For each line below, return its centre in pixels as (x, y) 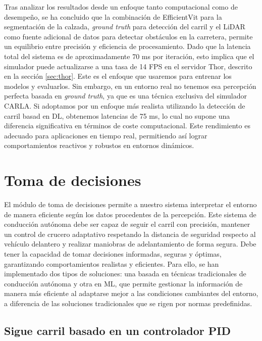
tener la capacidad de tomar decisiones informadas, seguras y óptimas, (113, 254)
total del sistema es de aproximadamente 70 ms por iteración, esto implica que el (129, 56)
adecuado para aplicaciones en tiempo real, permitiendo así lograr (106, 135)
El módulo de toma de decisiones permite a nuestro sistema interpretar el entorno (130, 204)
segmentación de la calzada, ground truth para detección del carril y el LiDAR (125, 27)
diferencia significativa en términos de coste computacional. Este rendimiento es (127, 126)
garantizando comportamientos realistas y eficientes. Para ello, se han (112, 263)
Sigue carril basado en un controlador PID (117, 330)
